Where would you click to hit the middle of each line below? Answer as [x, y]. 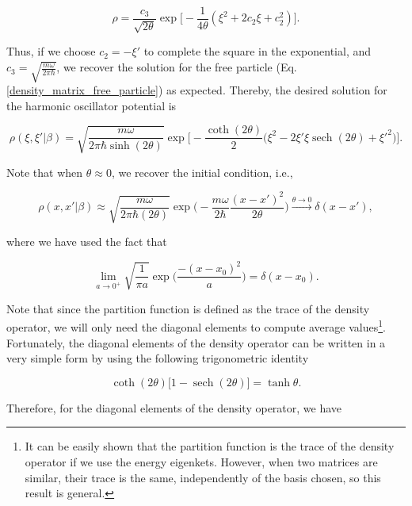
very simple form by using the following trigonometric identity [158, 358]
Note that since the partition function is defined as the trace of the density [188, 308]
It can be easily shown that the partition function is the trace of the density [210, 446]
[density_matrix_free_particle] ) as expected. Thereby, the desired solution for [197, 90]
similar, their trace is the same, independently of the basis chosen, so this [203, 477]
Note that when [45, 172]
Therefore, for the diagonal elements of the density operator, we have [174, 407]
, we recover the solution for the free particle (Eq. [177, 67]
